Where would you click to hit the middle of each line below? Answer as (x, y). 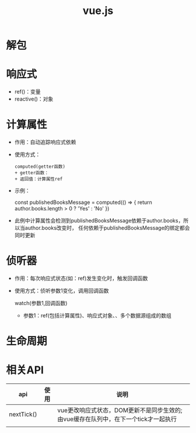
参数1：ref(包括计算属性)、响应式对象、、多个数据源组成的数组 (97, 316)
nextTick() (23, 414)
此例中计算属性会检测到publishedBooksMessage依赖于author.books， (99, 221)
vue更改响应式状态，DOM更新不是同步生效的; (120, 410)
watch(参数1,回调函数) (41, 303)
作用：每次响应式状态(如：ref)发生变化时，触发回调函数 (81, 278)
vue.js (98, 11)
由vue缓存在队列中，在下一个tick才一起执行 (117, 419)
